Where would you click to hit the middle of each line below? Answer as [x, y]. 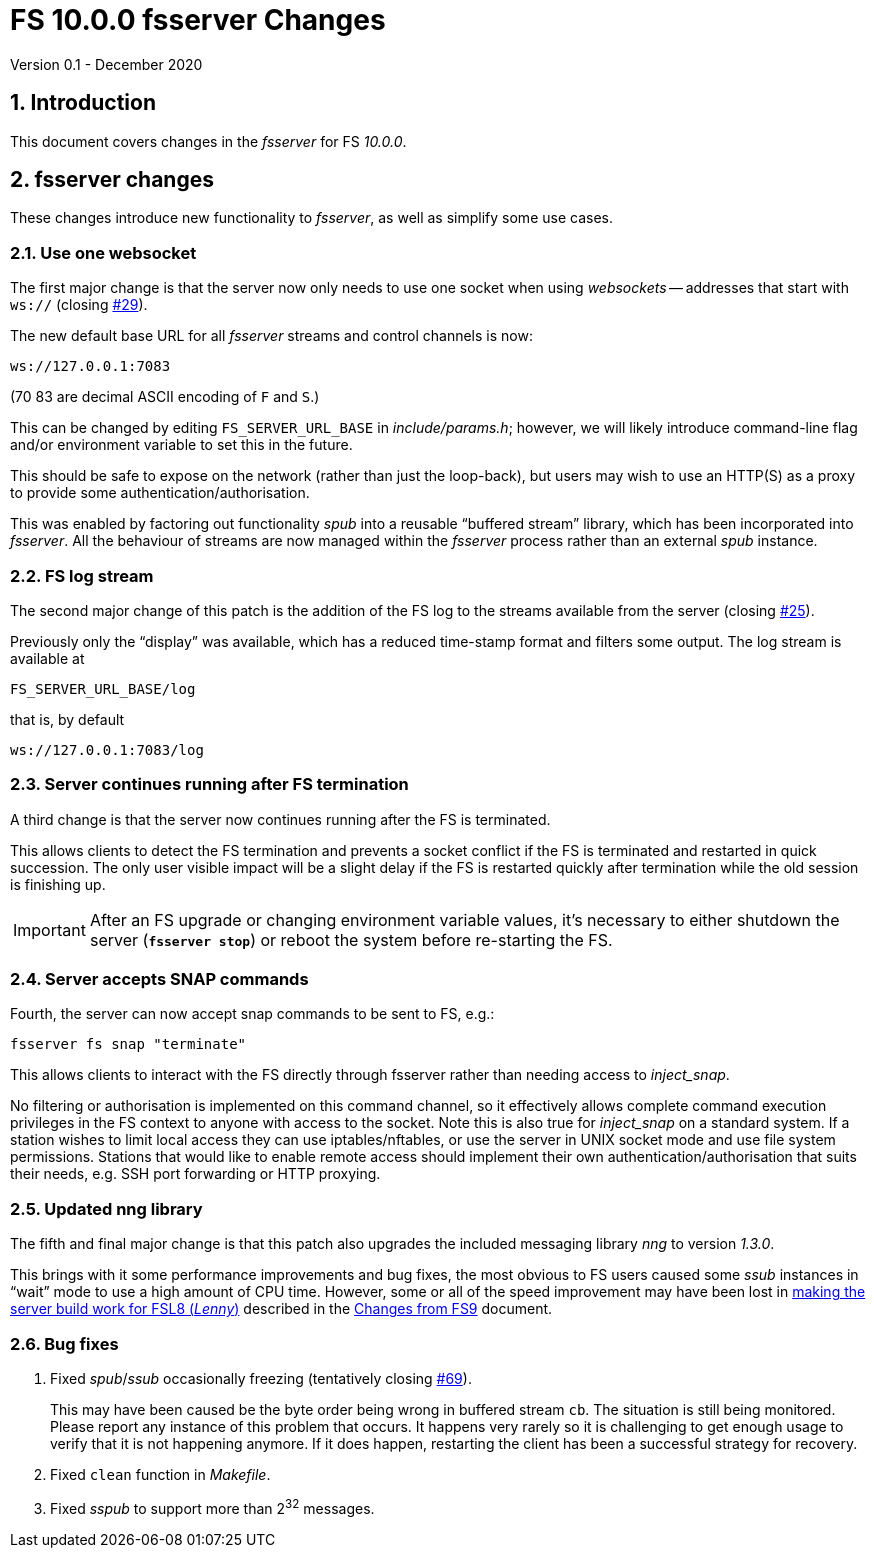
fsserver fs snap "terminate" [128, 1044]
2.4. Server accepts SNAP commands [159, 979]
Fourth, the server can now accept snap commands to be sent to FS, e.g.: [252, 1014]
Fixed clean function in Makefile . [160, 1474]
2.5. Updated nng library [106, 1208]
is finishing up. [58, 884]
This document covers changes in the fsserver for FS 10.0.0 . [208, 141]
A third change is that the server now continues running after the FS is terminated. [280, 819]
